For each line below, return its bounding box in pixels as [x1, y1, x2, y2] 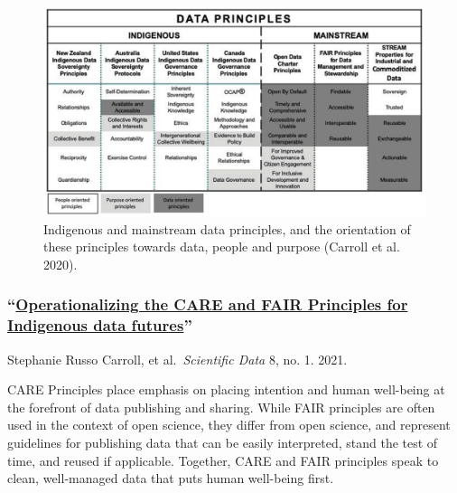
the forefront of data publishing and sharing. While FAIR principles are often [7, 397, 435, 416]
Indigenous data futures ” [7, 314, 192, 337]
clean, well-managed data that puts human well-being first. [7, 469, 334, 488]
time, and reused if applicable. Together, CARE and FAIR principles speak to [7, 450, 439, 469]
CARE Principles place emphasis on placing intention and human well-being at [7, 380, 445, 399]
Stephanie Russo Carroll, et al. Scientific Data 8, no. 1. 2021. [7, 349, 348, 368]
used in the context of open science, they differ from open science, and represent [7, 415, 451, 434]
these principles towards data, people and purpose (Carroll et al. [43, 237, 400, 256]
